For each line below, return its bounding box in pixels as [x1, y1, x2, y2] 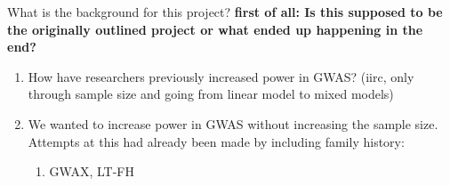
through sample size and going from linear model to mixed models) [28, 85, 394, 103]
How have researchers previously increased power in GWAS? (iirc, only [28, 67, 414, 85]
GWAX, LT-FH [49, 162, 134, 181]
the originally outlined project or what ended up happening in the [7, 20, 423, 38]
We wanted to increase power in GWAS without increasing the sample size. [28, 114, 438, 133]
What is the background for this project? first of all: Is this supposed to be [7, 3, 443, 20]
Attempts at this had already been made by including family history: [28, 132, 405, 150]
